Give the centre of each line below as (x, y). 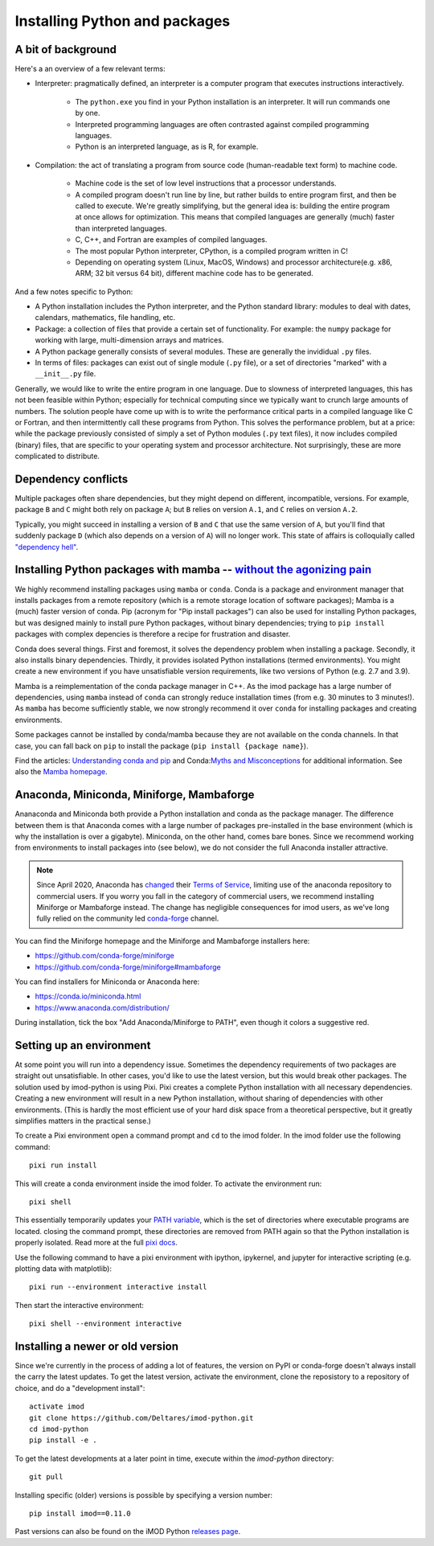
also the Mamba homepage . (61, 772)
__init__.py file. (66, 374)
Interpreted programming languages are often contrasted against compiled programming (222, 124)
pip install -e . (63, 1440)
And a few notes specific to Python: (74, 291)
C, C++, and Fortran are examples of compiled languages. (171, 240)
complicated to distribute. (57, 456)
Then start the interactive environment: (80, 1305)
